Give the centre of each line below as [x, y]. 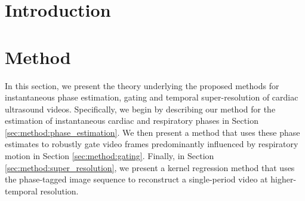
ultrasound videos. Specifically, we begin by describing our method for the [140, 109]
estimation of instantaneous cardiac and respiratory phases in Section [132, 121]
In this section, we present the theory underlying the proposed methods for [142, 85]
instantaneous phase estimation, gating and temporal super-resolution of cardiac [152, 97]
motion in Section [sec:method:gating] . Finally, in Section [110, 156]
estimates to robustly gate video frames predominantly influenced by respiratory [152, 144]
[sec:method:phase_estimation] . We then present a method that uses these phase [152, 132]
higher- [284, 179]
